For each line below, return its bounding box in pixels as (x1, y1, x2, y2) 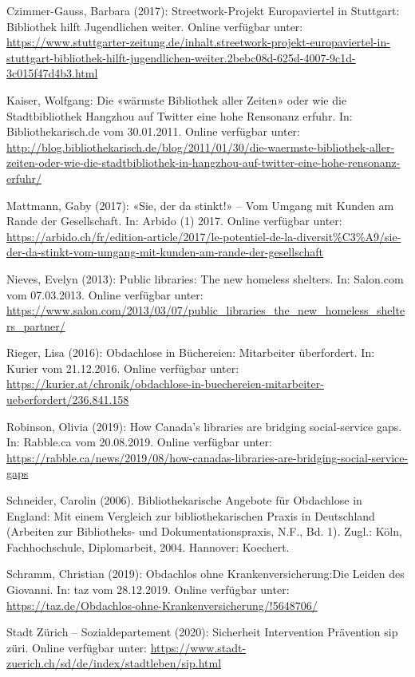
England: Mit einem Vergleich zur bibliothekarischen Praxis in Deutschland (6, 507, 375, 524)
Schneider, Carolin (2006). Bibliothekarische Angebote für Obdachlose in (6, 492, 362, 509)
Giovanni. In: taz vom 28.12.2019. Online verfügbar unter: (6, 581, 290, 597)
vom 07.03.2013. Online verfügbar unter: (6, 286, 204, 303)
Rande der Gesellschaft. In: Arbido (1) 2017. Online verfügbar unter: (6, 212, 342, 229)
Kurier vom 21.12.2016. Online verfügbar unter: (6, 359, 239, 376)
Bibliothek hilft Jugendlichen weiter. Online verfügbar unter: (6, 18, 303, 34)
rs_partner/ (6, 317, 65, 334)
